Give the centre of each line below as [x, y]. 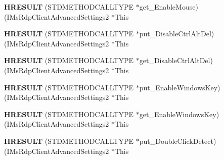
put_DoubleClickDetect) [178, 141]
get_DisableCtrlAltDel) [176, 60]
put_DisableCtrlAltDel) [177, 34]
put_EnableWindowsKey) [180, 87]
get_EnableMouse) [169, 7]
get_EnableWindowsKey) [179, 114]
